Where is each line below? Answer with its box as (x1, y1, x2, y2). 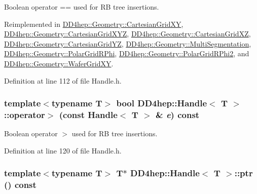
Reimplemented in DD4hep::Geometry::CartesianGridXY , (4, 18, 183, 29)
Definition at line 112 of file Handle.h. (4, 75, 122, 86)
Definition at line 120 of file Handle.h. (4, 145, 122, 156)
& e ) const (155, 108, 200, 121)
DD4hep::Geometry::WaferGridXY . (4, 58, 114, 68)
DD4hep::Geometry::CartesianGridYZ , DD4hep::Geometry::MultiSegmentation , (4, 38, 251, 49)
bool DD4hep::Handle (116, 97, 207, 109)
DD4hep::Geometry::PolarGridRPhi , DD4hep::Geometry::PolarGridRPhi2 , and (4, 48, 249, 59)
